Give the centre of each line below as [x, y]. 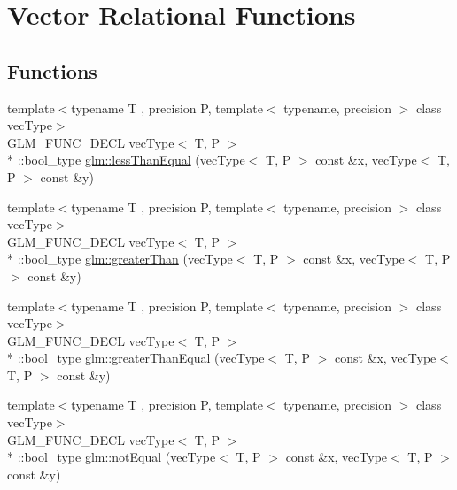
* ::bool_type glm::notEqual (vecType [112, 457]
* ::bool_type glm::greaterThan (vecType [120, 259]
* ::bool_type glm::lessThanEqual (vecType [126, 160]
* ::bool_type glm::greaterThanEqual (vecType [136, 358]
